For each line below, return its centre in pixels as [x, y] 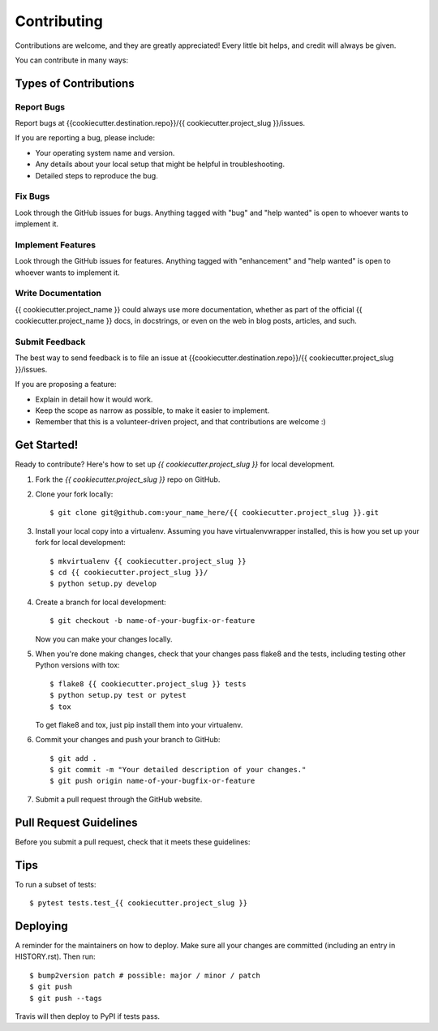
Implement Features [56, 245]
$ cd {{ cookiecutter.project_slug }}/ [129, 572]
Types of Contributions [75, 83]
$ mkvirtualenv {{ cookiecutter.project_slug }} [148, 561]
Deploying [41, 926]
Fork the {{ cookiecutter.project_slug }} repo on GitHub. [128, 479]
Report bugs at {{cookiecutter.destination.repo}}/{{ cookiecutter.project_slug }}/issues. [160, 123]
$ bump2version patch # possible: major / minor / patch [145, 975]
